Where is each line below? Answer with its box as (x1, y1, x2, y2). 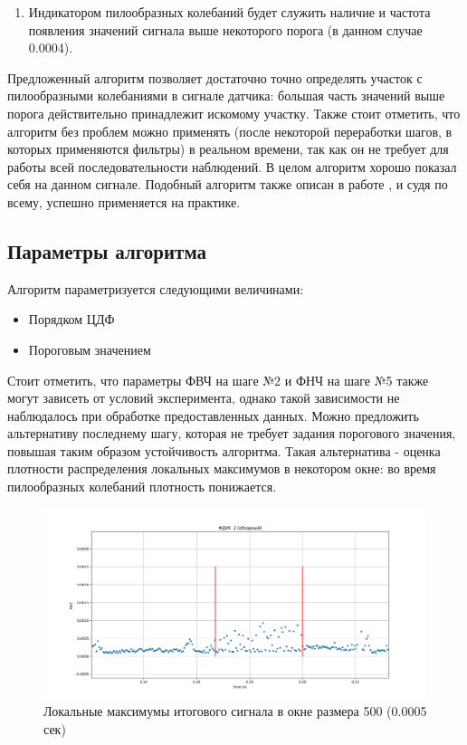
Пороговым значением (28, 339, 151, 358)
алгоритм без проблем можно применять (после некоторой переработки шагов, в (7, 121, 453, 140)
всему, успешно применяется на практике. (7, 192, 241, 211)
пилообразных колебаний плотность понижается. (7, 477, 277, 496)
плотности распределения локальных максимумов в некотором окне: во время (7, 459, 436, 478)
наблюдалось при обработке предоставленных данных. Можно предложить (7, 406, 419, 425)
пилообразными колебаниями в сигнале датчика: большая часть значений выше (7, 86, 445, 105)
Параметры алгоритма (7, 236, 207, 264)
